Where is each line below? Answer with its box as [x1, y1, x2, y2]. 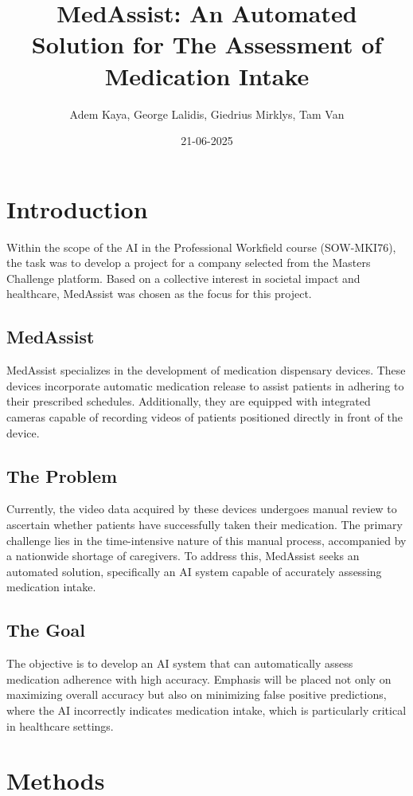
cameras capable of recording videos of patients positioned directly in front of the [6, 408, 403, 425]
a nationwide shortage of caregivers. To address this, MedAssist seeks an [6, 547, 360, 564]
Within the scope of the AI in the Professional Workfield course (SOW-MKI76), [6, 238, 396, 255]
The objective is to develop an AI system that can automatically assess [6, 655, 353, 672]
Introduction [6, 192, 148, 225]
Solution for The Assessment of [31, 28, 383, 61]
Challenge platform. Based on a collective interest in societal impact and [6, 269, 360, 286]
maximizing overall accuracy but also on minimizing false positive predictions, [6, 686, 387, 703]
